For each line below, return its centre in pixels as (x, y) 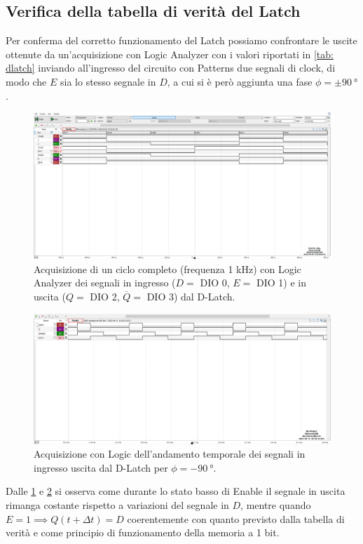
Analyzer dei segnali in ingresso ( (105, 283)
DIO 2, (105, 297)
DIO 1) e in (281, 283)
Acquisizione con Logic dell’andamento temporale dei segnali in (170, 454)
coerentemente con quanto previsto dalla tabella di (236, 518)
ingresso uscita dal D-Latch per (101, 467)
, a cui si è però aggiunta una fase (240, 81)
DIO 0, (215, 283)
